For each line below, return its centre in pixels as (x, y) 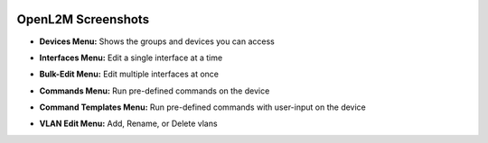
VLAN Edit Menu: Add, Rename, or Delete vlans (128, 124)
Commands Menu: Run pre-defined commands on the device (155, 91)
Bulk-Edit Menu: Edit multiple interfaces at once (129, 74)
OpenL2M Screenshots (83, 19)
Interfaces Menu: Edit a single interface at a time (131, 58)
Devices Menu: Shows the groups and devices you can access (157, 41)
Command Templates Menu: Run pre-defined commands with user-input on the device (202, 107)
